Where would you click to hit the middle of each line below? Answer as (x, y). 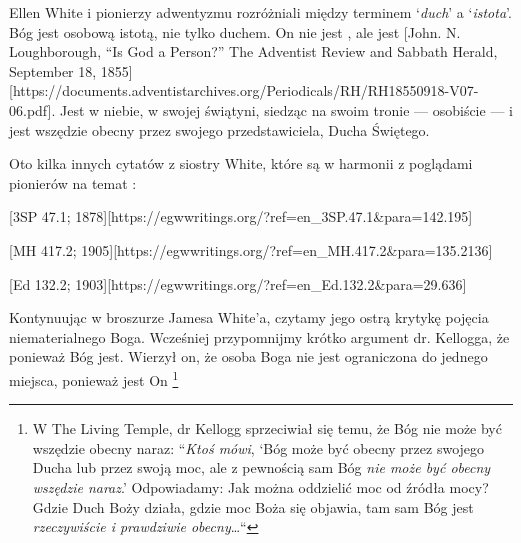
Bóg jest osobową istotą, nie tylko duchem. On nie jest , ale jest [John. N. (235, 31)
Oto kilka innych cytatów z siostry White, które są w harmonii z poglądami (241, 163)
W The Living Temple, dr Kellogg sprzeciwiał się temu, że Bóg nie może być (267, 428)
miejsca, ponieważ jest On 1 (94, 378)
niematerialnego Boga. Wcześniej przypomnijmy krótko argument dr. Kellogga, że (259, 336)
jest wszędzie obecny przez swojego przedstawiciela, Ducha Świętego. (219, 129)
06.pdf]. (32, 109)
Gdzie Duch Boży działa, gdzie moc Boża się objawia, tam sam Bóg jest (253, 506)
